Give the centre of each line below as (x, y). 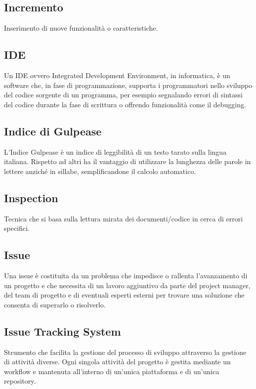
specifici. (17, 228)
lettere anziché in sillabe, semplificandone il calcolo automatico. (100, 171)
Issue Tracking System (63, 331)
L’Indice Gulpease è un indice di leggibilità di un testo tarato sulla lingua (115, 151)
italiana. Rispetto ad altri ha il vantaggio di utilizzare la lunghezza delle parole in (128, 161)
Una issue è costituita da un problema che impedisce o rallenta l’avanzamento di (126, 275)
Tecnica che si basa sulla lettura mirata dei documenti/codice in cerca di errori (124, 218)
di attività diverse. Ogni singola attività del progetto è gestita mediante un (117, 362)
